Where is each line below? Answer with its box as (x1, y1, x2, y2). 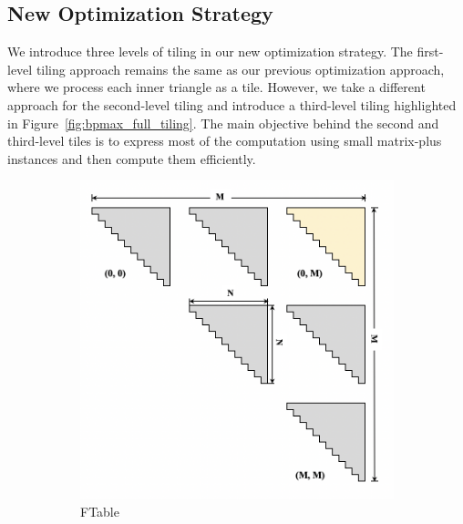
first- (417, 42, 444, 61)
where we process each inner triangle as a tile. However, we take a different (7, 77, 426, 97)
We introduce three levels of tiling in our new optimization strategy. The (7, 42, 413, 61)
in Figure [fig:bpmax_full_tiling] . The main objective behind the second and (7, 113, 439, 132)
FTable (80, 502, 119, 521)
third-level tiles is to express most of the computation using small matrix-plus (7, 131, 442, 150)
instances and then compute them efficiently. (7, 149, 256, 168)
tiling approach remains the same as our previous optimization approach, (36, 59, 445, 78)
